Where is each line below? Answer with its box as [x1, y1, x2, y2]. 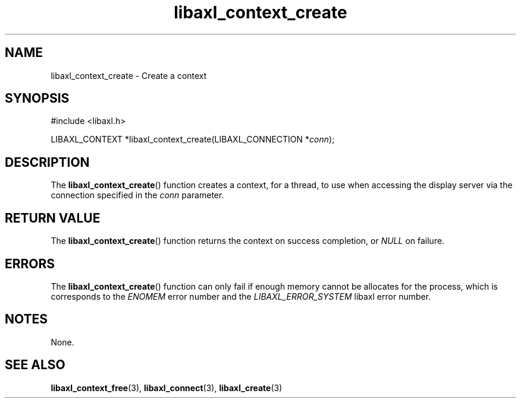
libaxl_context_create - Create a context [51, 70, 207, 81]
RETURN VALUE [5, 210, 101, 226]
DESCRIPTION [5, 154, 90, 170]
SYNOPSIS [5, 91, 70, 106]
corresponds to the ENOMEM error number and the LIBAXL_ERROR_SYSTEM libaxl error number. [51, 291, 431, 302]
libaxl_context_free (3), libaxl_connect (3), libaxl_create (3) [51, 382, 283, 393]
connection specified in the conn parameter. [51, 190, 224, 201]
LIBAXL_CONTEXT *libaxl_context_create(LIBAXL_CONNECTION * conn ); [51, 134, 335, 145]
